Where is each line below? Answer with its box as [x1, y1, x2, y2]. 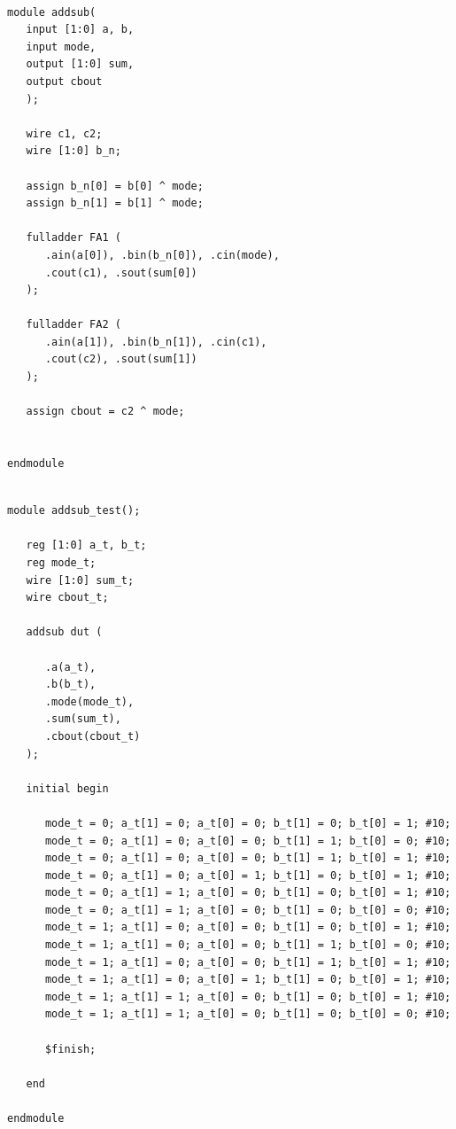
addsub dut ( [26, 626, 103, 639]
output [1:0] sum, [26, 58, 135, 71]
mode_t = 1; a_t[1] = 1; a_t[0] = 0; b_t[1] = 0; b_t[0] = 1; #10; [44, 990, 452, 1003]
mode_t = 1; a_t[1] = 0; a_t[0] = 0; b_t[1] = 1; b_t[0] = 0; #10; [44, 938, 452, 952]
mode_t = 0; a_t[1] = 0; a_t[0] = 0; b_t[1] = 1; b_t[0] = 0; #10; [44, 834, 452, 847]
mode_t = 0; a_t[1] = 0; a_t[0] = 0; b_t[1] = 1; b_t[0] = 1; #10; [44, 852, 452, 865]
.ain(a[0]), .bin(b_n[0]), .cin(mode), [44, 248, 280, 261]
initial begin [26, 782, 109, 795]
